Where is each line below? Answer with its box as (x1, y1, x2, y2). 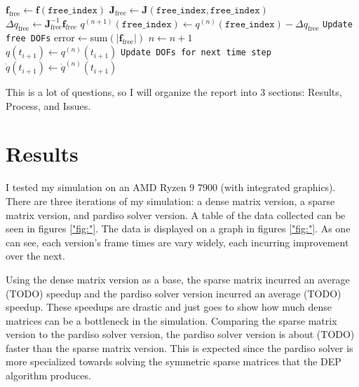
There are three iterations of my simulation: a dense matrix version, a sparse (6, 193, 335, 208)
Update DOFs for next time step (121, 48, 271, 58)
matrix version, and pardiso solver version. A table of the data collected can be (6, 207, 346, 222)
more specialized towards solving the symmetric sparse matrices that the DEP (6, 354, 341, 369)
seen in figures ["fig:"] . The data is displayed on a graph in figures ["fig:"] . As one (6, 221, 351, 236)
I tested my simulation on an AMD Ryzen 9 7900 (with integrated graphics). (6, 180, 336, 195)
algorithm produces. (6, 368, 91, 383)
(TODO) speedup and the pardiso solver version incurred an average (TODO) (6, 286, 341, 300)
